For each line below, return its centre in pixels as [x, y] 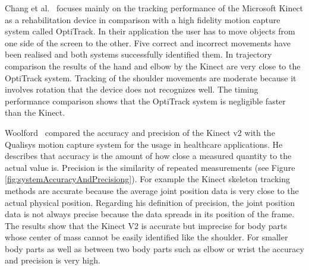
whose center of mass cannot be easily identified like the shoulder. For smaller [146, 237]
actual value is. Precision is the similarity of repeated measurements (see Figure [150, 167]
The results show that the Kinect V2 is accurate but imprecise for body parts [146, 225]
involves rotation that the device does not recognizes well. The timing [132, 89]
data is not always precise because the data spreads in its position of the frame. [150, 214]
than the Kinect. [35, 112]
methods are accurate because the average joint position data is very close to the [152, 190]
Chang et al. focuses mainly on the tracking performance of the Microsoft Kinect [154, 8]
